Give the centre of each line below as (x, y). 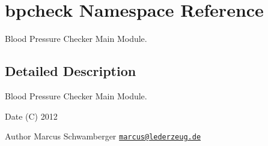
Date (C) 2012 (31, 116)
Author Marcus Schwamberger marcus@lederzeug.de (103, 136)
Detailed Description (71, 71)
